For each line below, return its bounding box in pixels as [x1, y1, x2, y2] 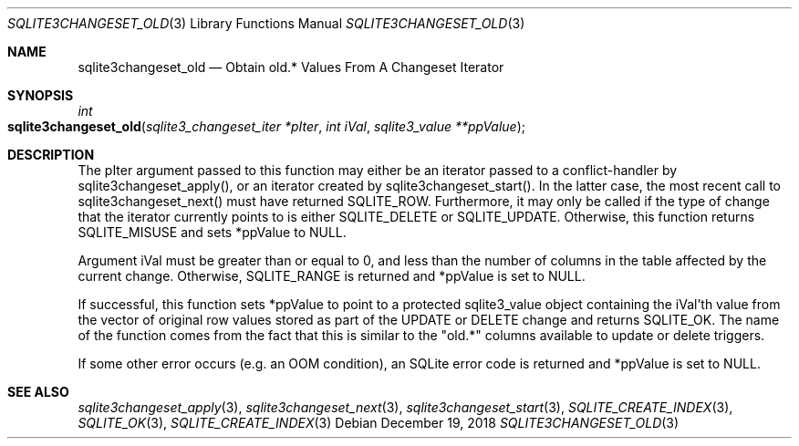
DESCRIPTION [7, 147, 95, 162]
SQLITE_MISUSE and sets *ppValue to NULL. [78, 224, 347, 240]
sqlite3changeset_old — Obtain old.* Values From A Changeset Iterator [78, 59, 504, 75]
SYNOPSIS [7, 88, 74, 103]
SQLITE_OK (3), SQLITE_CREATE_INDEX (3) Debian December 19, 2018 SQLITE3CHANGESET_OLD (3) [78, 415, 680, 430]
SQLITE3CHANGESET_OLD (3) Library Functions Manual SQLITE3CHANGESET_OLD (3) [7, 16, 525, 31]
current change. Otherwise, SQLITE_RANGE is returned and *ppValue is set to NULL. [78, 268, 586, 284]
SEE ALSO [7, 384, 69, 399]
